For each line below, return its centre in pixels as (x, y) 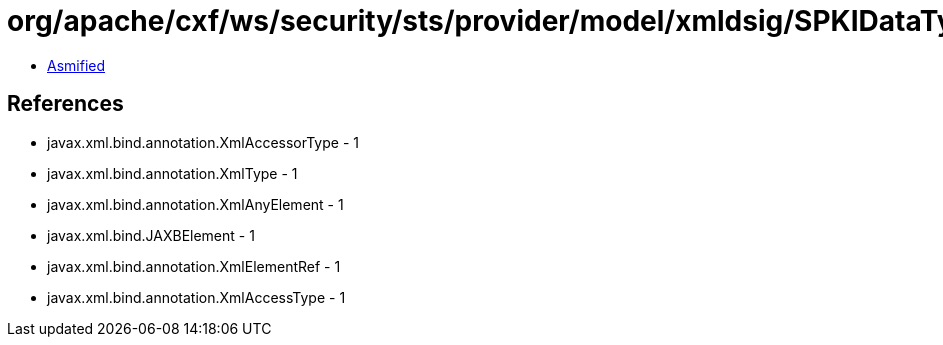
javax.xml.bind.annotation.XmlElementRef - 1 (194, 266)
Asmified (76, 65)
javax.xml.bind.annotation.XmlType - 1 (172, 173)
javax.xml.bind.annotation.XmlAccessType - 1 (196, 297)
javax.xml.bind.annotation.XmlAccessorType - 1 (203, 142)
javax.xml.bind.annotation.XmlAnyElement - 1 (195, 204)
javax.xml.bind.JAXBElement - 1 (151, 235)
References (65, 104)
